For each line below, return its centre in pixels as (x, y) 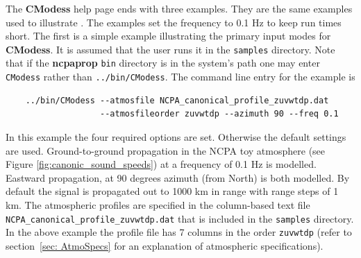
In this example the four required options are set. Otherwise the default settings (176, 136)
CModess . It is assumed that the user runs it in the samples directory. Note (170, 49)
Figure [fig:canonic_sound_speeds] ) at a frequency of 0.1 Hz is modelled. (161, 164)
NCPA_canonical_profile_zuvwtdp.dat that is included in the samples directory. (180, 218)
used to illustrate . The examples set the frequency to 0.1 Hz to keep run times (174, 22)
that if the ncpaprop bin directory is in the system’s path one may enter (163, 63)
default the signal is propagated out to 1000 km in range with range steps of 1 (172, 191)
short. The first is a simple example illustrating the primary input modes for (168, 36)
